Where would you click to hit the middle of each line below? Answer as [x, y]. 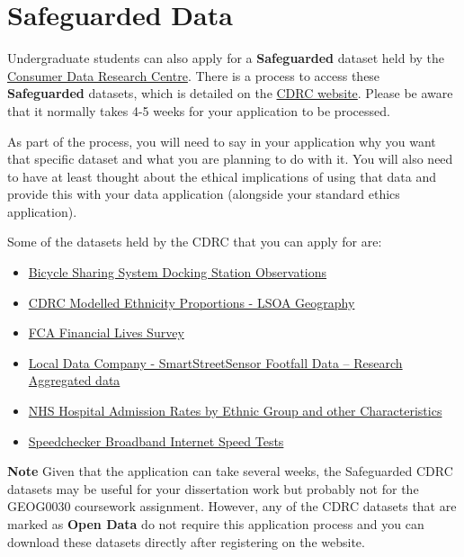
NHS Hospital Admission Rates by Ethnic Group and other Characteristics [235, 411]
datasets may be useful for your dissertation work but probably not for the [213, 488]
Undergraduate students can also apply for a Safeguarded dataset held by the [226, 58]
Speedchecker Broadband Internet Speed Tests [156, 440]
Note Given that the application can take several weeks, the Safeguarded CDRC [230, 471]
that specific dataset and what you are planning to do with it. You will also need [230, 159]
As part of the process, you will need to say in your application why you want [222, 141]
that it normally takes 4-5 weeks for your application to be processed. [199, 110]
